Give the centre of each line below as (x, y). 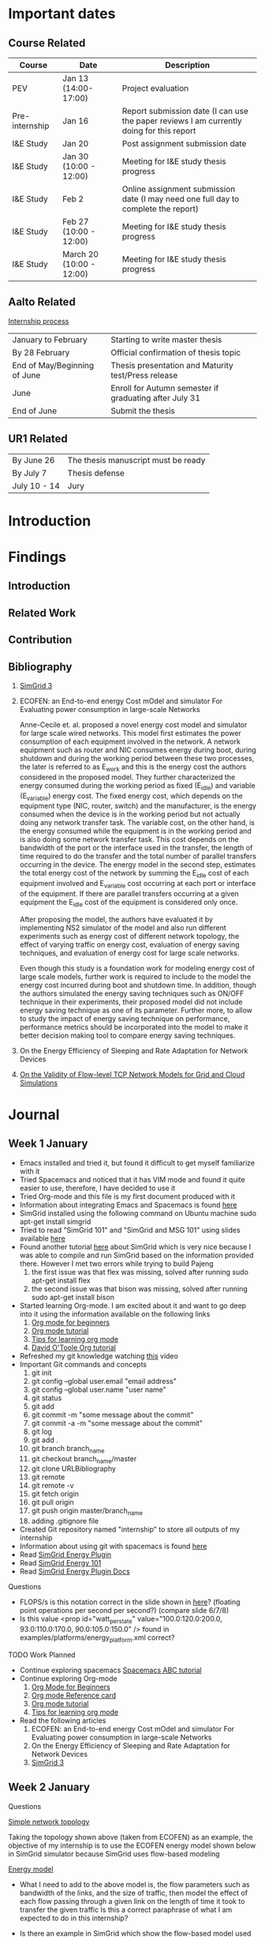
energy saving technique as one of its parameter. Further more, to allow (136, 1010)
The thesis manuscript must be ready (136, 460)
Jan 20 (76, 143)
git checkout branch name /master (84, 1459)
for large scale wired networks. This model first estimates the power (131, 733)
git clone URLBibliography (74, 1469)
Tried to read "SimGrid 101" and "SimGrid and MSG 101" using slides (130, 1230)
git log (42, 1431)
